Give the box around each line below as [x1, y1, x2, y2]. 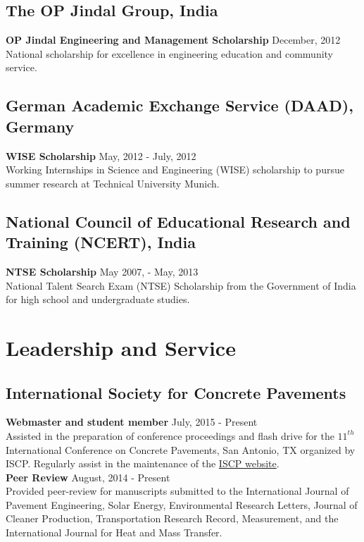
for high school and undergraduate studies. [6, 292, 190, 307]
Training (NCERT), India [6, 231, 196, 253]
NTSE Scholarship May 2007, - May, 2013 [6, 264, 199, 278]
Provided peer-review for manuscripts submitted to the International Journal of [6, 484, 349, 498]
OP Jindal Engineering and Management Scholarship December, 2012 [6, 32, 341, 47]
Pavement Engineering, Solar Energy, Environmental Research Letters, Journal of [6, 497, 358, 512]
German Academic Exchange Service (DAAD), [6, 94, 353, 116]
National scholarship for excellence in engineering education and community [6, 46, 334, 61]
